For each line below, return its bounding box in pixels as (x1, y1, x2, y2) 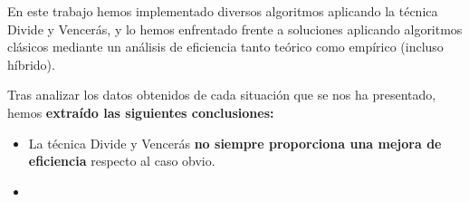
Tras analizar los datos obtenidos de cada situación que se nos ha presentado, (7, 85, 436, 104)
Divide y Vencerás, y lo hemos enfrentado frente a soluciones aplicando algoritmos (7, 19, 463, 38)
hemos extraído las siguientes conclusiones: (7, 102, 274, 121)
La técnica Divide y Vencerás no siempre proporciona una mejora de (28, 133, 442, 152)
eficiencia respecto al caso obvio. (28, 151, 215, 170)
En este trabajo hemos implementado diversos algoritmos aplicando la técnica (7, 2, 438, 20)
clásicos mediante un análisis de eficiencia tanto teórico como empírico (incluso (7, 37, 444, 56)
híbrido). (7, 54, 55, 73)
